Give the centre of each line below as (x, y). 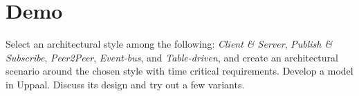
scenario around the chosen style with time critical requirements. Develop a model (179, 71)
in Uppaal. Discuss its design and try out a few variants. (125, 84)
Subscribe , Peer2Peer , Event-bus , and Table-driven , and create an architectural (172, 57)
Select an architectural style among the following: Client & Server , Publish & (169, 44)
